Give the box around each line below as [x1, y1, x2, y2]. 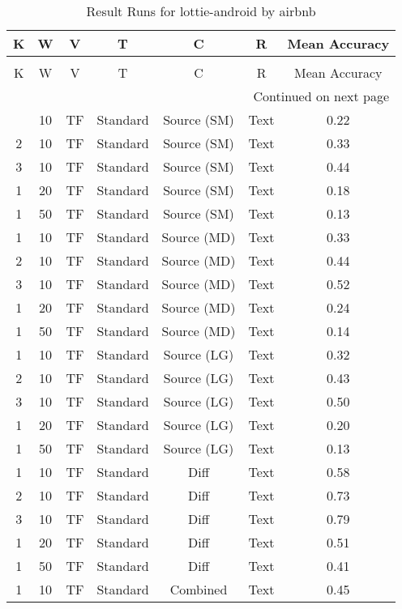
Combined [169, 580, 228, 598]
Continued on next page [253, 87, 390, 105]
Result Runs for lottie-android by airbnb [86, 2, 316, 20]
